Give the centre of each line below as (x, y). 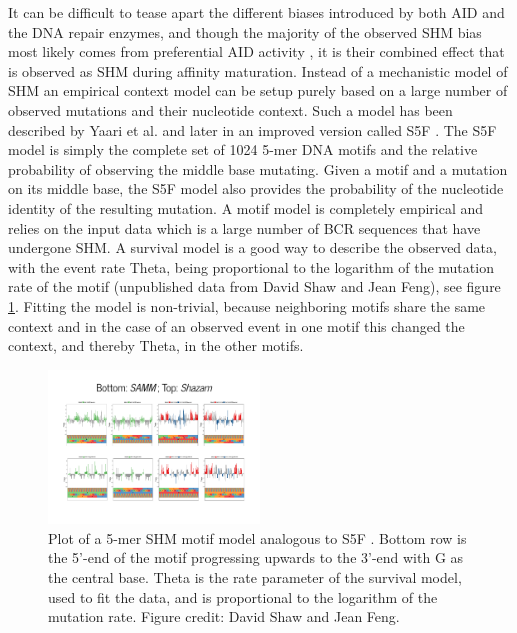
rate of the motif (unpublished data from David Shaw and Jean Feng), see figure (254, 286)
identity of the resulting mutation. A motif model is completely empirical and (246, 207)
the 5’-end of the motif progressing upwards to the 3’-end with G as (256, 557)
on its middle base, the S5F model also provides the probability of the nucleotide (256, 188)
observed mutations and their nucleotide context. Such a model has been (230, 109)
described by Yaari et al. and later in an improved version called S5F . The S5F (252, 129)
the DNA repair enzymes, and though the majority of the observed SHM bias (245, 31)
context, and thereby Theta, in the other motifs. (156, 345)
